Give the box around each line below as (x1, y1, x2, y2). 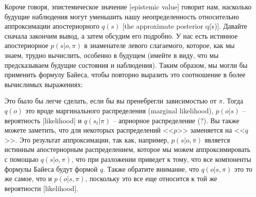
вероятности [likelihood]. (4, 183, 79, 193)
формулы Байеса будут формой (4, 163, 98, 174)
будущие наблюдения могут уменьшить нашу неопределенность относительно (4, 11, 239, 21)
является (205, 134, 230, 145)
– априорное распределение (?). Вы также (113, 115, 240, 125)
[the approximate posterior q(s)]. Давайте (122, 21, 247, 31)
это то (234, 163, 253, 174)
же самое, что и (4, 173, 52, 184)
